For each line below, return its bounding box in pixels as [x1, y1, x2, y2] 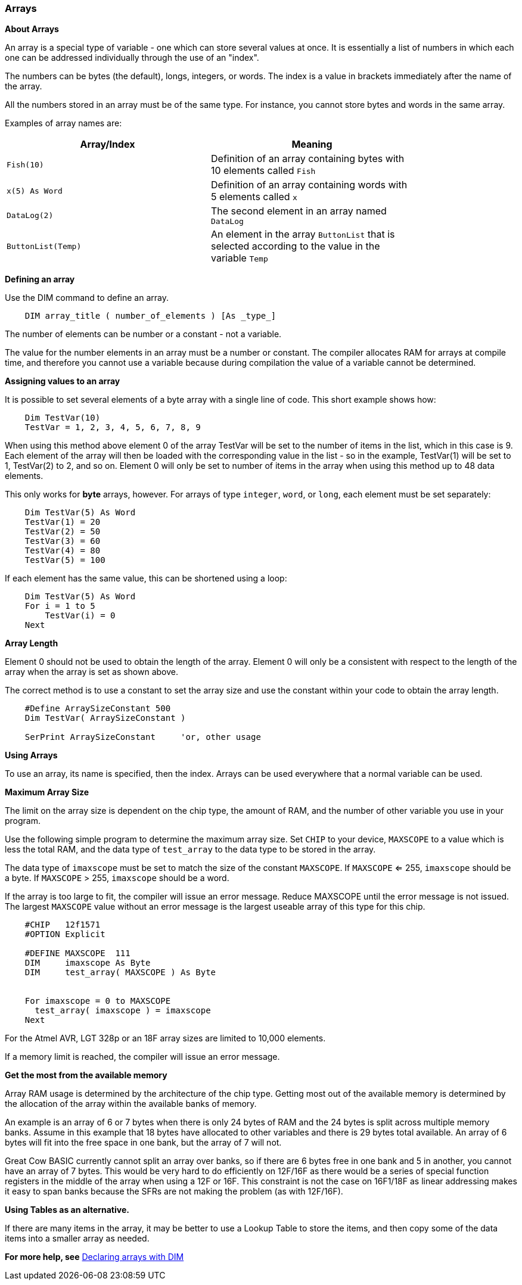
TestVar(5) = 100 [24, 555, 105, 565]
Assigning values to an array [5, 376, 120, 387]
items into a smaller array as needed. [5, 1233, 150, 1244]
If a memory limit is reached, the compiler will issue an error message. [5, 1051, 280, 1062]
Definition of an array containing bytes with [211, 153, 405, 165]
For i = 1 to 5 [24, 601, 95, 611]
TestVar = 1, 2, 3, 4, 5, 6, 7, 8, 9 [24, 422, 201, 433]
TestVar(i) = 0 [45, 611, 116, 621]
